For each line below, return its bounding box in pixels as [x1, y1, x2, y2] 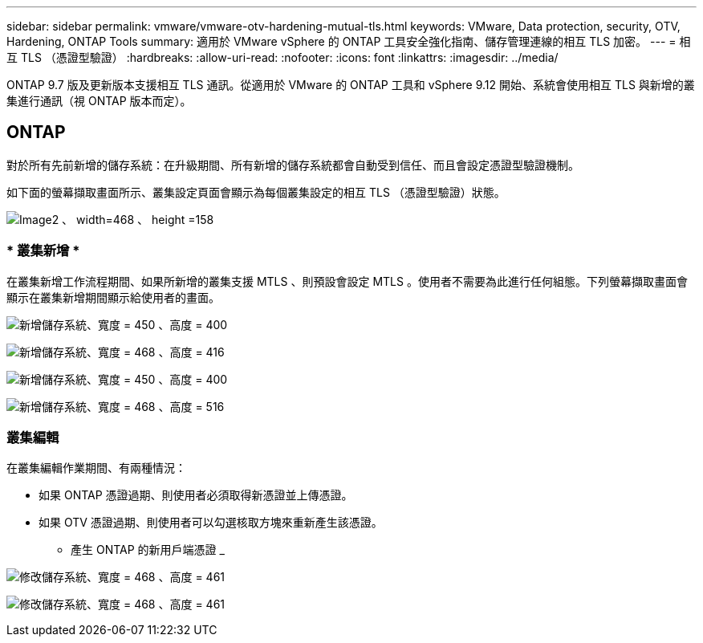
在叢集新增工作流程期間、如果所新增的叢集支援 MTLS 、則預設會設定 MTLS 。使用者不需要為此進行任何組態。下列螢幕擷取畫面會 [6, 274, 688, 288]
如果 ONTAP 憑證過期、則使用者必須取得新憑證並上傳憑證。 [39, 488, 353, 503]
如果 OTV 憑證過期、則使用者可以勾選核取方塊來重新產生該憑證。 [39, 515, 383, 530]
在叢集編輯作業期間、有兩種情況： [6, 461, 186, 475]
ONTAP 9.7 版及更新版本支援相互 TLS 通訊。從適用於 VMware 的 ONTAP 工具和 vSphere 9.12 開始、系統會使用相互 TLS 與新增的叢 [6, 78, 695, 92]
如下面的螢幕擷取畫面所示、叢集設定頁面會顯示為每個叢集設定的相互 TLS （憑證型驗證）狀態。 [6, 185, 506, 199]
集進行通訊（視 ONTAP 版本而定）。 [6, 94, 192, 108]
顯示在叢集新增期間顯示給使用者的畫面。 [6, 290, 220, 304]
